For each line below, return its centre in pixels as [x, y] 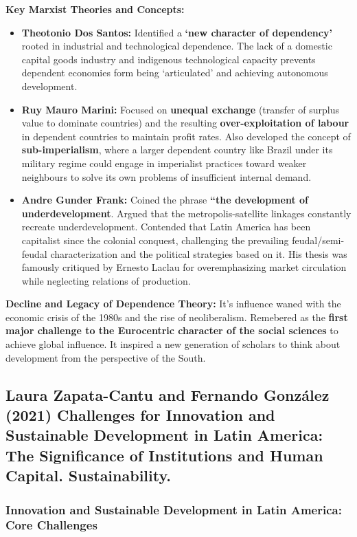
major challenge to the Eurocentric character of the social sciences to [172, 330]
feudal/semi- [318, 240]
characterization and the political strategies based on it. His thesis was [199, 253]
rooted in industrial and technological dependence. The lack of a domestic [177, 46]
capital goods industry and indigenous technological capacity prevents [169, 59]
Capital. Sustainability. [88, 475]
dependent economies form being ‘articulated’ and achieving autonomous [175, 73]
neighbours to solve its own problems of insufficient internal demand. [166, 176]
